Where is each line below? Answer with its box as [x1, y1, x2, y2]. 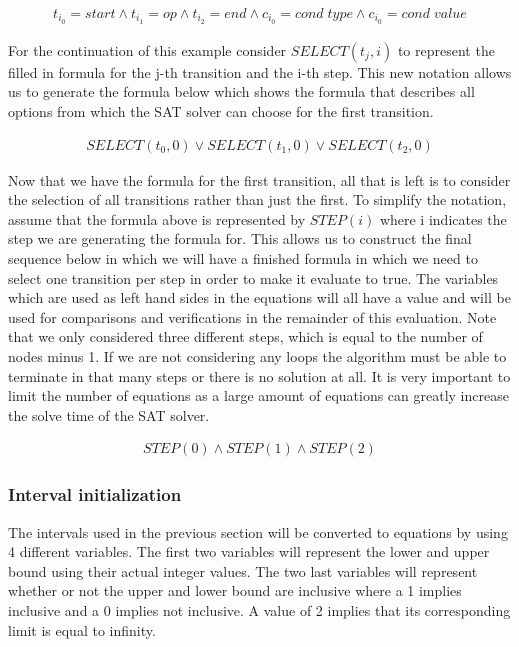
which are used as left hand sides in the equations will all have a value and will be [8, 287, 511, 308]
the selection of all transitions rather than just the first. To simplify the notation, [8, 189, 507, 210]
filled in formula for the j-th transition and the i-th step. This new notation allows [8, 61, 512, 82]
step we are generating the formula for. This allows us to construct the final [8, 228, 472, 249]
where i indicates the [379, 208, 507, 229]
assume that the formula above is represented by [8, 208, 306, 229]
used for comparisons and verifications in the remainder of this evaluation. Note [8, 306, 497, 327]
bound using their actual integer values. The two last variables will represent [8, 560, 478, 581]
